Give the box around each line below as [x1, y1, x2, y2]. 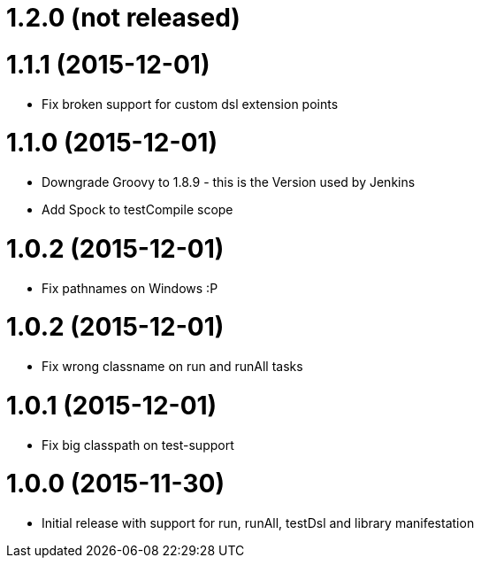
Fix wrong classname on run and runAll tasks [42, 359, 303, 374]
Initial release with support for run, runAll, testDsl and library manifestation [42, 515, 475, 530]
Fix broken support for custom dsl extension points [42, 96, 339, 112]
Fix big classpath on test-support [42, 437, 234, 453]
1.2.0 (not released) [6, 3, 240, 33]
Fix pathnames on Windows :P [42, 280, 218, 296]
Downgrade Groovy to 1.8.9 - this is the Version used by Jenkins [42, 174, 416, 190]
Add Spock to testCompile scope [42, 202, 233, 217]
